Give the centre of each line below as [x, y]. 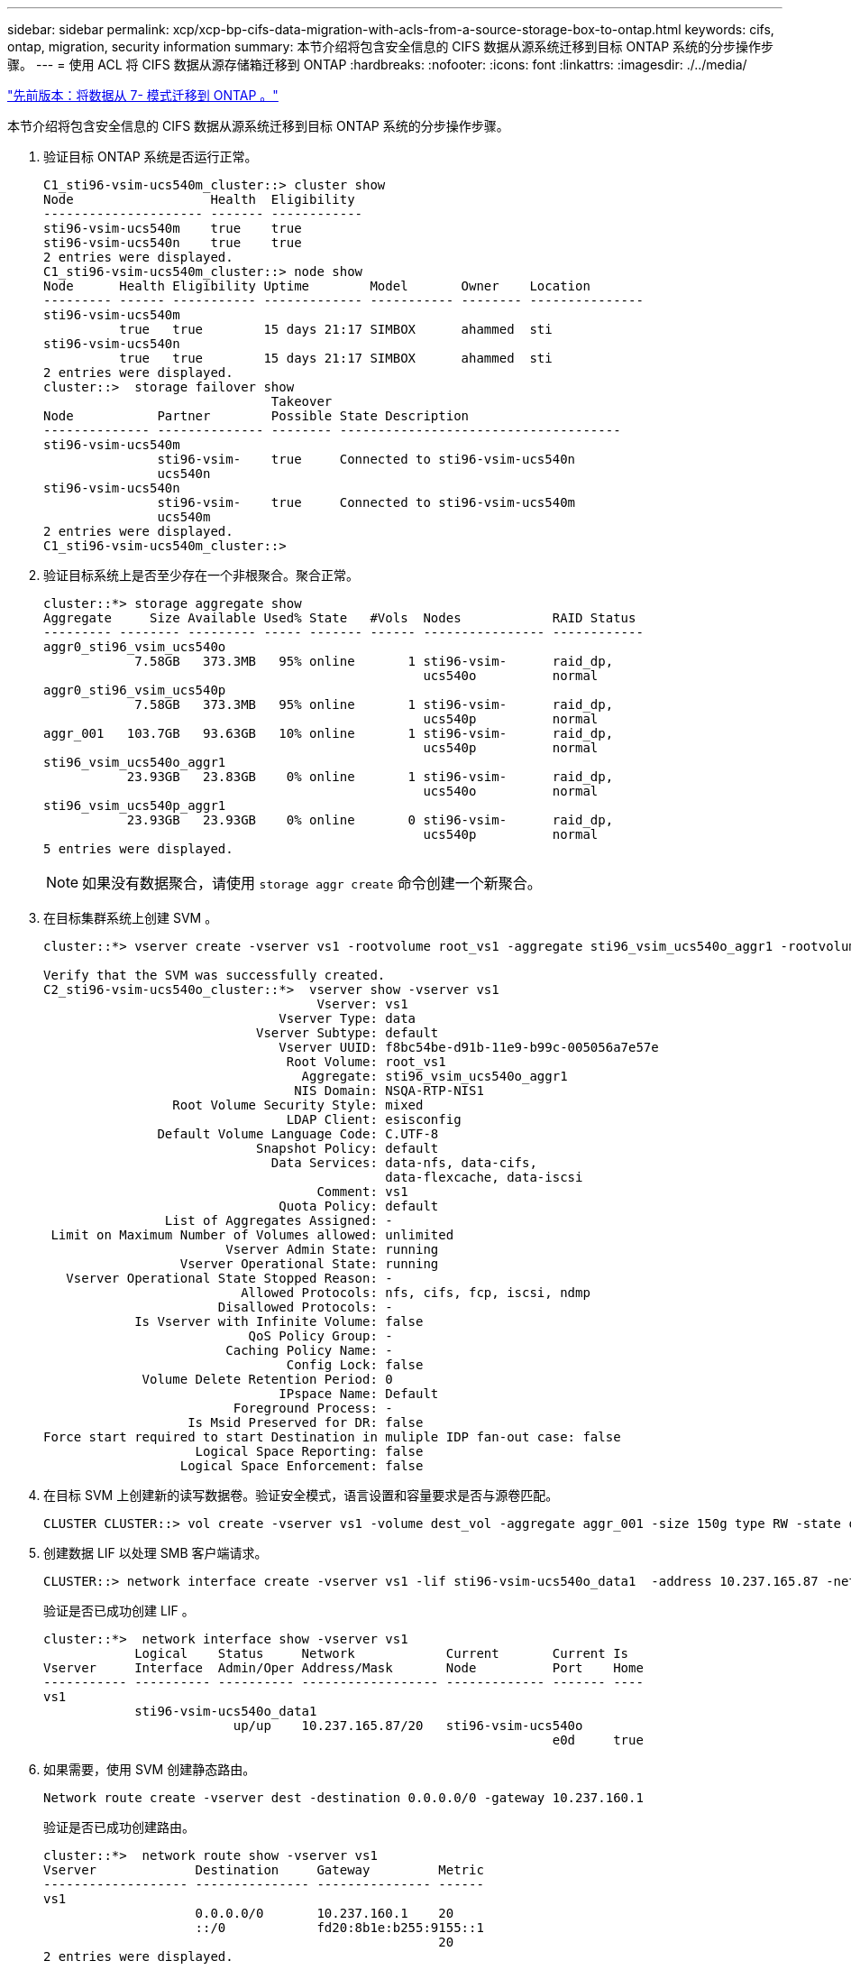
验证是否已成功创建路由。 [119, 1827]
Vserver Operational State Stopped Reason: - [229, 1278]
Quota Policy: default [359, 1206]
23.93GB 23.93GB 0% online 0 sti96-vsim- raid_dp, [370, 820]
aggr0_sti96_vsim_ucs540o [135, 647]
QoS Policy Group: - [320, 1336]
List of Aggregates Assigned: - [279, 1220]
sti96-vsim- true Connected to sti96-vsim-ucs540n [366, 459]
